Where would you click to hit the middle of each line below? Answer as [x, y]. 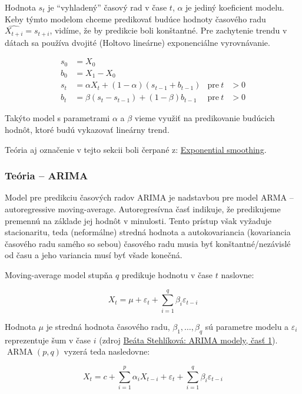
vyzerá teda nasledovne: [107, 351]
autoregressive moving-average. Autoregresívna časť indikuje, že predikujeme [143, 209]
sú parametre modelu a [247, 326]
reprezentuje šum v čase [48, 340]
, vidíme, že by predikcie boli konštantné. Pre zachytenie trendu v [168, 30]
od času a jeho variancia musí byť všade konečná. [94, 255]
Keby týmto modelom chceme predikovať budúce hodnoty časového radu [135, 19]
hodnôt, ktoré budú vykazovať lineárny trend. [87, 130]
